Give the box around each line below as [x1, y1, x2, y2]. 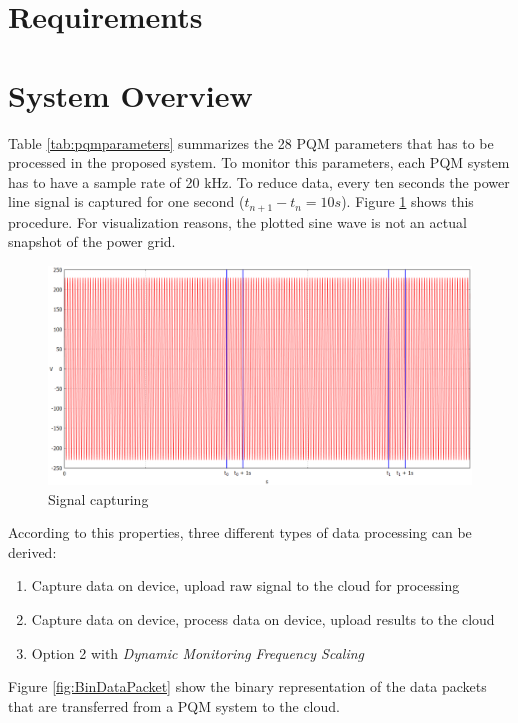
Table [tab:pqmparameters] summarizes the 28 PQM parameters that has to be [8, 132, 494, 153]
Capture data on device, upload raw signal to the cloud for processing [31, 575, 460, 596]
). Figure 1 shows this [341, 191, 474, 212]
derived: [8, 541, 57, 562]
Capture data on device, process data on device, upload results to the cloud [31, 608, 495, 629]
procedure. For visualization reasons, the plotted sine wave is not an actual [8, 211, 467, 232]
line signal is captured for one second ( [8, 191, 245, 212]
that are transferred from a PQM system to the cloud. [8, 695, 340, 716]
